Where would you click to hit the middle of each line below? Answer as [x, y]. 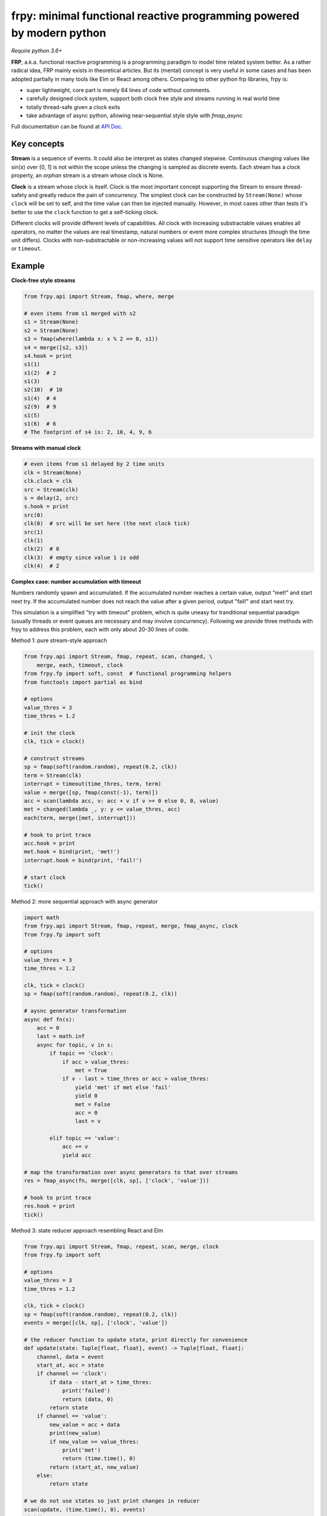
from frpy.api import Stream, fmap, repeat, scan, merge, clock [121, 1246]
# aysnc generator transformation [75, 1011]
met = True [91, 1070]
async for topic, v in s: [75, 1045]
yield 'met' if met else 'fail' [123, 1087]
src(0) [34, 515]
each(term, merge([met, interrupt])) [80, 818]
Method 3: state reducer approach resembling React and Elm [87, 1230]
